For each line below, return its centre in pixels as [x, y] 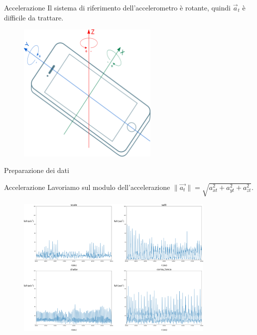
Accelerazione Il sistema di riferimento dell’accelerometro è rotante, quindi [117, 7]
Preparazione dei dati [37, 170]
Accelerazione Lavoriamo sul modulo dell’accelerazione [87, 187]
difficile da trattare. [34, 17]
